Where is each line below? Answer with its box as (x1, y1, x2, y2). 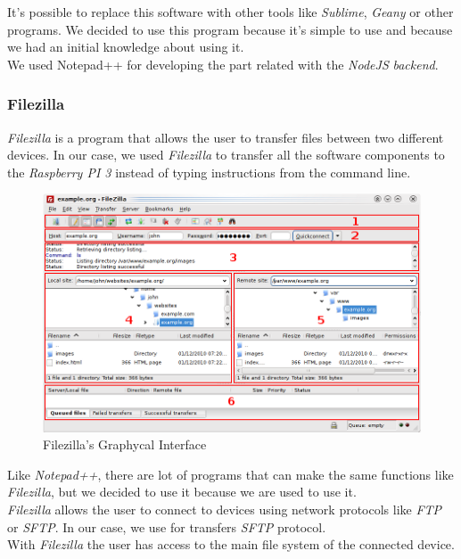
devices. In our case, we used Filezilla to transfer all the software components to (7, 145, 445, 164)
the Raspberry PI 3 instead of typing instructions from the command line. (7, 162, 411, 181)
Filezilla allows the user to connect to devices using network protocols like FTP (7, 499, 442, 518)
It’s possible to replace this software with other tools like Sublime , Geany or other (7, 3, 454, 21)
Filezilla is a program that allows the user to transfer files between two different (7, 127, 444, 146)
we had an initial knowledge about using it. (7, 37, 244, 56)
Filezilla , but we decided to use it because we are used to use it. (7, 482, 357, 501)
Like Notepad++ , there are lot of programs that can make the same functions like (7, 464, 454, 483)
